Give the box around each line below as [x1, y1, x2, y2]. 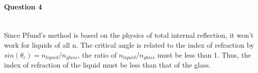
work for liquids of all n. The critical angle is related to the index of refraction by [4, 39, 254, 50]
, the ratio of [77, 49, 117, 60]
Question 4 [4, 1, 42, 11]
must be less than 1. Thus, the [157, 49, 251, 60]
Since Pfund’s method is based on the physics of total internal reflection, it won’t [4, 30, 254, 40]
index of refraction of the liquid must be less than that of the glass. [4, 60, 211, 70]
